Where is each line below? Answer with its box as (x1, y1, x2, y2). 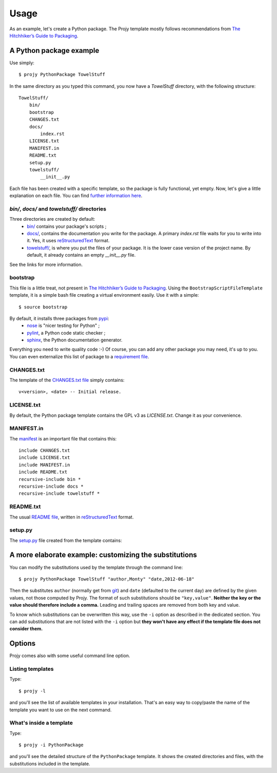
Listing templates (9, 665, 54, 672)
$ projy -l (18, 688, 46, 694)
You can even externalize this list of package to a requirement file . (9, 353, 149, 359)
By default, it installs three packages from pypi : (9, 315, 109, 321)
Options (9, 639, 36, 648)
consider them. (9, 626, 43, 632)
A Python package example (9, 46, 100, 55)
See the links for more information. (9, 261, 83, 267)
